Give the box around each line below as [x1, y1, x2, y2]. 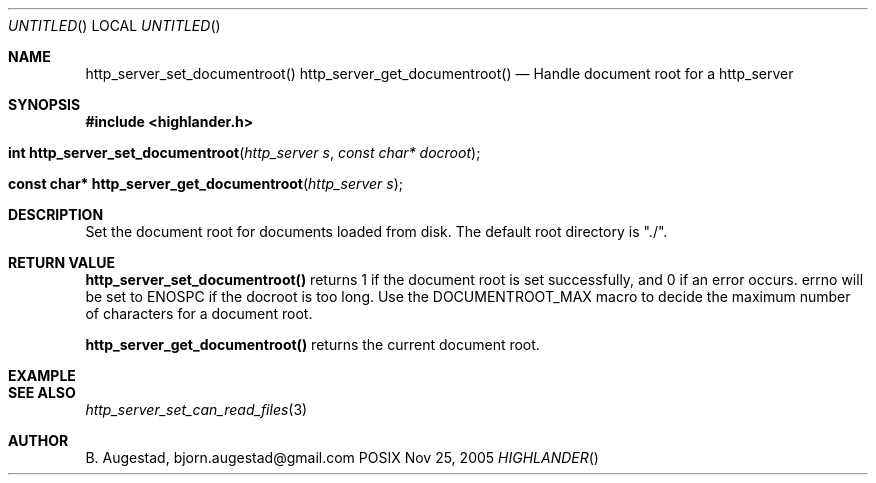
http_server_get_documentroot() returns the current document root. [85, 336, 540, 353]
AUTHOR [8, 432, 69, 449]
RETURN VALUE [8, 254, 115, 271]
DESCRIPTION [8, 206, 104, 223]
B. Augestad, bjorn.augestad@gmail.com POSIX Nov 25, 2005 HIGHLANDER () [85, 449, 599, 466]
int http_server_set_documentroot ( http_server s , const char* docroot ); [8, 144, 481, 161]
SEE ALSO [8, 384, 76, 401]
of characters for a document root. [85, 305, 313, 322]
